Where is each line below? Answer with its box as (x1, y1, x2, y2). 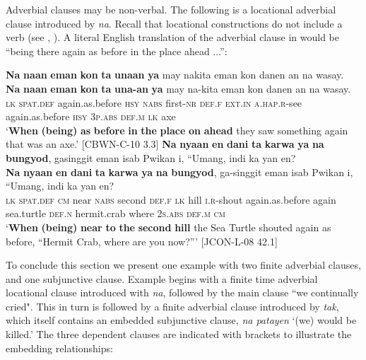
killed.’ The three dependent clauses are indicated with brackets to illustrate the (6, 327, 352, 342)
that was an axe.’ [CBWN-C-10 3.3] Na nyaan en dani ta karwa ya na (6, 137, 324, 151)
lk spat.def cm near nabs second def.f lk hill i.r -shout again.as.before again (6, 192, 336, 207)
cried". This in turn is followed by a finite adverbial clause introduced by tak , (6, 298, 339, 313)
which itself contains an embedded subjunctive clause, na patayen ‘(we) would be (6, 313, 357, 327)
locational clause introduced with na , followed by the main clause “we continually (6, 285, 359, 300)
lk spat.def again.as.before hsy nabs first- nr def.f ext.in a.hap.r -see (6, 95, 302, 110)
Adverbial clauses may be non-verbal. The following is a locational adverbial (6, 2, 336, 16)
